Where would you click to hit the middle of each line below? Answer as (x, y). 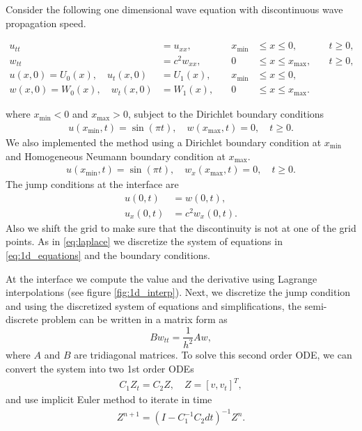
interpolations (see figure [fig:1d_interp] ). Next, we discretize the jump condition (178, 292)
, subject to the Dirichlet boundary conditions (226, 114)
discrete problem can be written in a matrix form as (117, 319)
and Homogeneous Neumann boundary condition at (116, 156)
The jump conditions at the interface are (92, 184)
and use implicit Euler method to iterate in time (109, 399)
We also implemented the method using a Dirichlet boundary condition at (164, 142)
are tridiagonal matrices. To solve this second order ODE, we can (213, 355)
